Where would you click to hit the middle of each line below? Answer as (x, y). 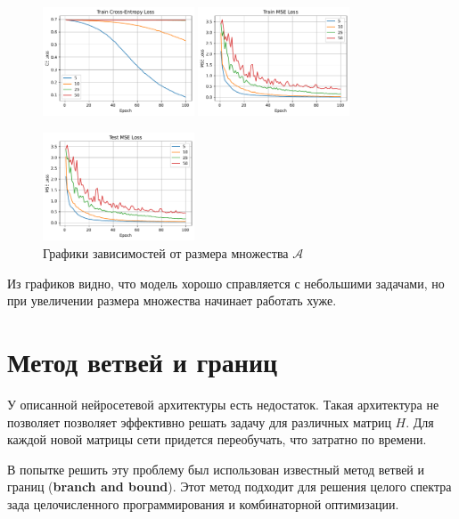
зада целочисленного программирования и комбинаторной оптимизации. (203, 503)
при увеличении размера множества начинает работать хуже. (172, 300)
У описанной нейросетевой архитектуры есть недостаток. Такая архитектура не (223, 404)
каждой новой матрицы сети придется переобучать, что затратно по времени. (217, 439)
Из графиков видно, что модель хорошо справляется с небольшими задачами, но (226, 283)
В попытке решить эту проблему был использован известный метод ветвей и (216, 469)
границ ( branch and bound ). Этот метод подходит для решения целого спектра (229, 487)
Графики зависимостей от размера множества (166, 253)
